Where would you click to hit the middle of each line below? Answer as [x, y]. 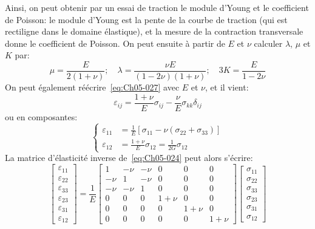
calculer [268, 43]
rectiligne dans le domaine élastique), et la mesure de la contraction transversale [154, 31]
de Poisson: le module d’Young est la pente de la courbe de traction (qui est [146, 19]
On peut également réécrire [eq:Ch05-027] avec [92, 87]
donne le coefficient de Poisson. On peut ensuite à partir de [115, 43]
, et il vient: [227, 87]
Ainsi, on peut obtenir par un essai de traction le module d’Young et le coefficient [157, 7]
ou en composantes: [41, 116]
